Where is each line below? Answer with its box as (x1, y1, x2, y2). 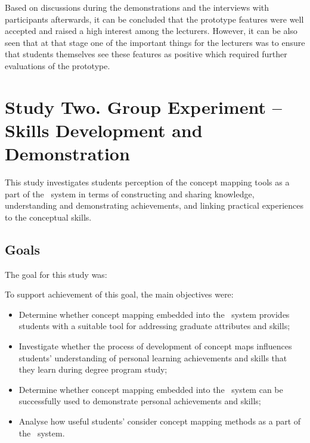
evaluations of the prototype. (5, 59, 110, 72)
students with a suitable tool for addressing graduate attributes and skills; (18, 320, 290, 332)
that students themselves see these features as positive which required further (5, 48, 287, 60)
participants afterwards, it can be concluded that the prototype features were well (5, 13, 304, 25)
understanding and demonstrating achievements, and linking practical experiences (5, 199, 304, 212)
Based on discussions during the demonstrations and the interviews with (5, 1, 269, 13)
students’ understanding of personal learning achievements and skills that (18, 351, 287, 364)
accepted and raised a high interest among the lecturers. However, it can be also (5, 24, 297, 37)
